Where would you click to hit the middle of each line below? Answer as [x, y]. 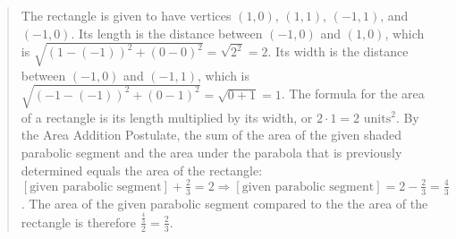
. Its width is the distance [338, 51]
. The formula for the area [353, 94]
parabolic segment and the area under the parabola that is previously [211, 153]
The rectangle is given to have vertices [126, 15]
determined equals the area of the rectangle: [142, 170]
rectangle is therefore [78, 222]
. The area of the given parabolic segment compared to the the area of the [224, 203]
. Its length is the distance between [167, 33]
